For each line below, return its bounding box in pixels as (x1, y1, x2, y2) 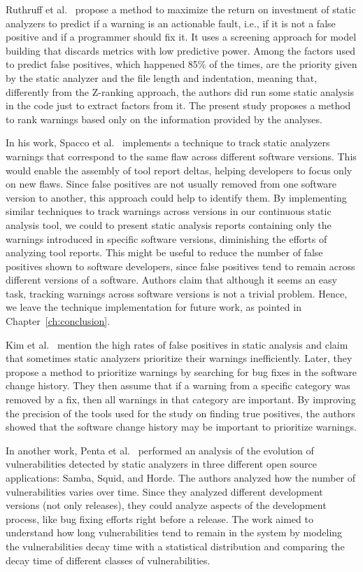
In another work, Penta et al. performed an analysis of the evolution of (6, 442, 314, 457)
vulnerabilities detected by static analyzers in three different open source (6, 456, 317, 471)
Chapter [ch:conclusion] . (6, 314, 111, 328)
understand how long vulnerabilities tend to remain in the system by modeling (6, 525, 343, 540)
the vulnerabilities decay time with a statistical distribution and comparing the (6, 538, 345, 553)
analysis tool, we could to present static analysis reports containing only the (6, 217, 332, 232)
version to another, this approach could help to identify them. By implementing (6, 190, 347, 204)
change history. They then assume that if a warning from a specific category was (6, 378, 350, 393)
